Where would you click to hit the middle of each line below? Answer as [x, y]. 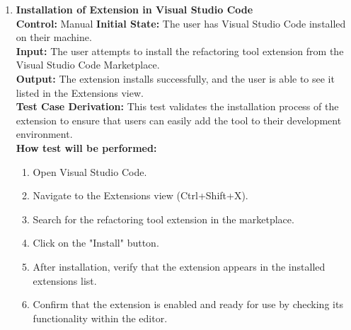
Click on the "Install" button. [96, 243]
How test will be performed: [86, 147]
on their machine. [54, 37]
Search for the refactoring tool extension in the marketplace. [163, 219]
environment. [44, 134]
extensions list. [65, 280]
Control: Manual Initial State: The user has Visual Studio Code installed [181, 23]
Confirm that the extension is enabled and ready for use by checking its [188, 304]
